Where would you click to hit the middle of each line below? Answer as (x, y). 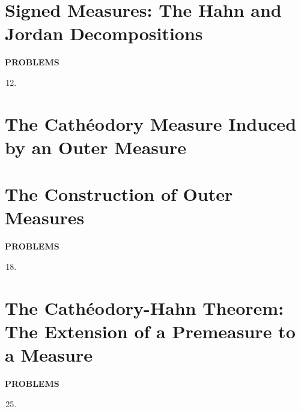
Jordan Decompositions (104, 33)
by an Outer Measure (96, 147)
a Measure (49, 355)
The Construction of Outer (119, 194)
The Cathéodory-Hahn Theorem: (144, 307)
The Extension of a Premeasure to (150, 331)
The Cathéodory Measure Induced (151, 123)
